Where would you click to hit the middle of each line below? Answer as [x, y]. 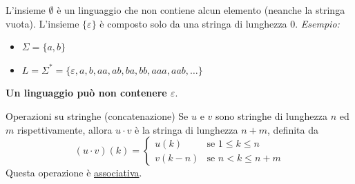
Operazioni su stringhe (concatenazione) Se [97, 115]
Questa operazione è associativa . [74, 173]
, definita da [293, 129]
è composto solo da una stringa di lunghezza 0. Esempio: [220, 23]
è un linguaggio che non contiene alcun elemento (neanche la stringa [201, 10]
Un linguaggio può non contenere [86, 93]
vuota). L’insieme [42, 23]
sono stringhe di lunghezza [271, 115]
